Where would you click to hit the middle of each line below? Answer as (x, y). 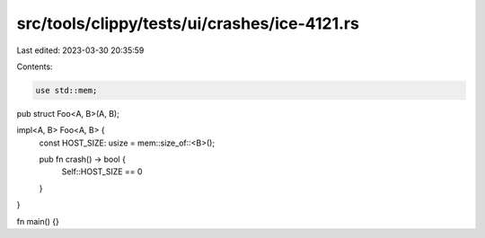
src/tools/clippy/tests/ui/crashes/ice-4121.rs (188, 23)
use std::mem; (66, 90)
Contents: (35, 66)
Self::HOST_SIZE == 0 (102, 172)
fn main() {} (38, 221)
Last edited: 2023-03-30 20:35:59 (80, 50)
